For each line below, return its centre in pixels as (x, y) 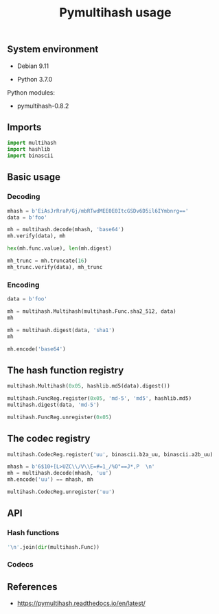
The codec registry (49, 439)
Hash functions (33, 533)
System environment (53, 49)
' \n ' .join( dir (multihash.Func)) (53, 547)
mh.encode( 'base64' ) (37, 349)
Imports (24, 127)
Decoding (24, 197)
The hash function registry (66, 370)
